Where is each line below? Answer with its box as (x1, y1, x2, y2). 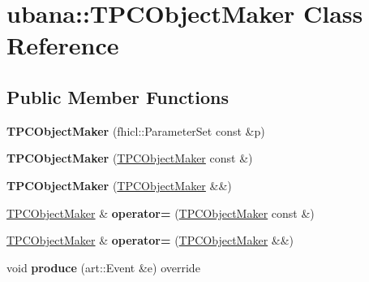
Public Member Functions (6, 84, 229, 109)
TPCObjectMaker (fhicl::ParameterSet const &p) (6, 122, 265, 139)
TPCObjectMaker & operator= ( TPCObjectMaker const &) (6, 204, 315, 221)
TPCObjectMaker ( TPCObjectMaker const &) (6, 150, 253, 167)
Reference (6, 28, 119, 62)
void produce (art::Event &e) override (6, 258, 200, 275)
